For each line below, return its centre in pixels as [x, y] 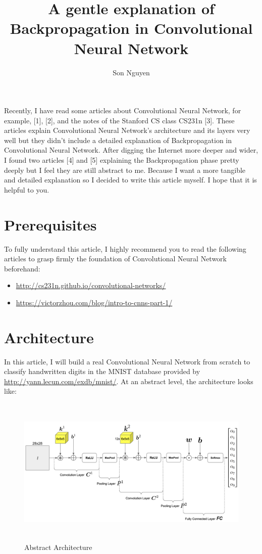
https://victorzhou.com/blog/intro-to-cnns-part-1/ [94, 302]
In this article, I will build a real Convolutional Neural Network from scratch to [127, 361]
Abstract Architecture [58, 547]
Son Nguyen [131, 72]
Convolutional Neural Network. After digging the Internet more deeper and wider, [131, 150]
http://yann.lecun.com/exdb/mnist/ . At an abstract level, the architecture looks [129, 381]
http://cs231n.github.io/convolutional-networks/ [91, 285]
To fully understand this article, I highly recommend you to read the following [125, 248]
